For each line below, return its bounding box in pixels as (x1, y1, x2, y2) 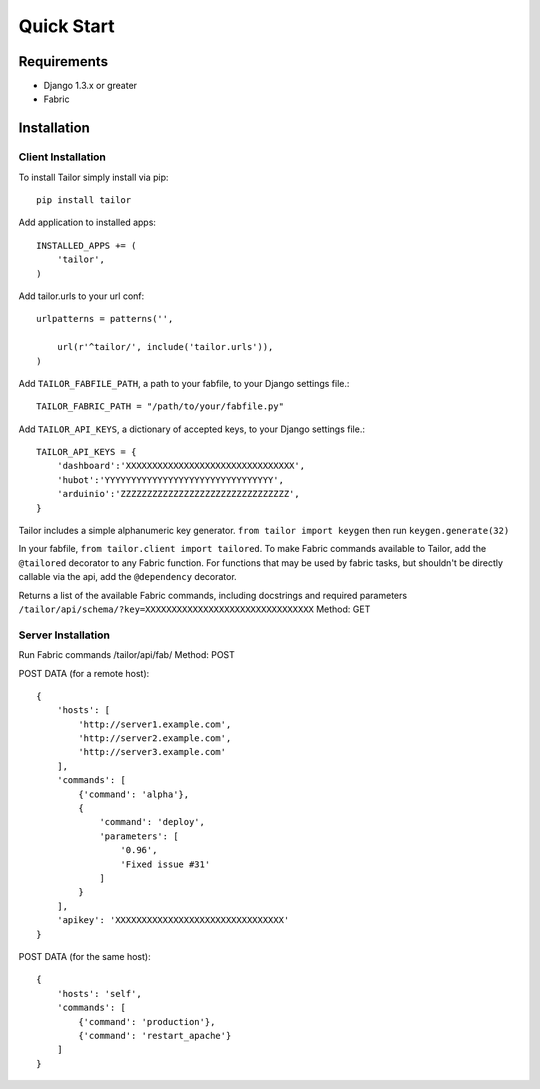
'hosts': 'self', (56, 988, 142, 999)
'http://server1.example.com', (78, 718, 232, 730)
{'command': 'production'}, (78, 1016, 216, 1027)
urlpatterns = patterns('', (36, 313, 174, 325)
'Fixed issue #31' (120, 858, 211, 870)
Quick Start (18, 15, 115, 37)
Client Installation (18, 150, 107, 164)
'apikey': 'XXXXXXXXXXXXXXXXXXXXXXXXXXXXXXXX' (56, 915, 290, 926)
